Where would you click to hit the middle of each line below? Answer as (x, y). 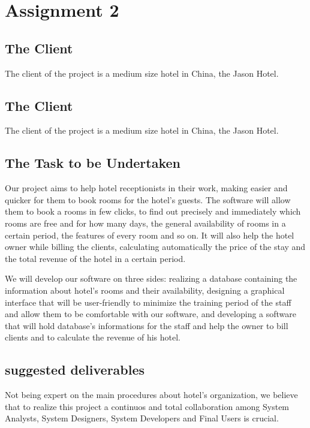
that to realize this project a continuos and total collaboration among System (147, 406)
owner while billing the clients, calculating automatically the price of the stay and (155, 247)
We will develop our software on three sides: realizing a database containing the (151, 278)
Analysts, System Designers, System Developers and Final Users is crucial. (142, 418)
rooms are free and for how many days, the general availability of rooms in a (145, 223)
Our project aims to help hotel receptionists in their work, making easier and (146, 188)
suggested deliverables (75, 370)
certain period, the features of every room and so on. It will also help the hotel (150, 235)
